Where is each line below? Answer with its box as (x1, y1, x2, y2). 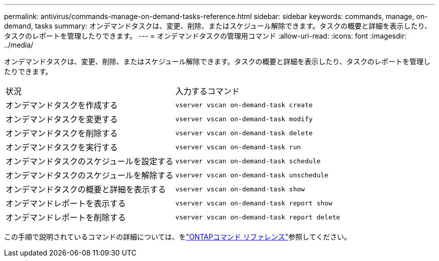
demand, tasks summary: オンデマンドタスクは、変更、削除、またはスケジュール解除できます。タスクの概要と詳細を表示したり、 (4, 22, 432, 30)
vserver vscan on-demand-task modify (175, 115, 313, 123)
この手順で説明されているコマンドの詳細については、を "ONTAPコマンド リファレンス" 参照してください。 (4, 232, 351, 241)
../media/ (4, 41, 34, 49)
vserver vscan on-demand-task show (175, 185, 305, 193)
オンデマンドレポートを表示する (6, 198, 126, 208)
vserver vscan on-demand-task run (175, 143, 301, 151)
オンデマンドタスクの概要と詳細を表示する (6, 184, 166, 194)
